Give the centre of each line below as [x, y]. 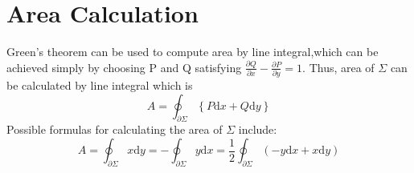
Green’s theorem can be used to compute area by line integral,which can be [193, 52]
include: [258, 129]
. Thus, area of [338, 67]
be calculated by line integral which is [100, 85]
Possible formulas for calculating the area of [115, 129]
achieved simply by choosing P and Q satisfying [124, 67]
